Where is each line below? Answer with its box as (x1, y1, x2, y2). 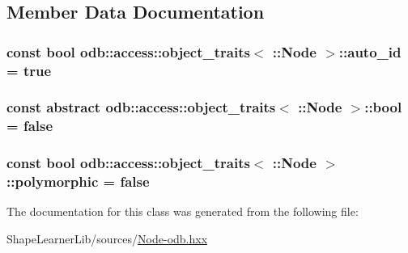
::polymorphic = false (6, 171, 150, 192)
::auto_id (338, 41, 402, 61)
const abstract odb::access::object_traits (6, 97, 276, 117)
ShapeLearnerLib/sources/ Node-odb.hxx (6, 230, 208, 247)
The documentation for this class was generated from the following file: (6, 203, 359, 220)
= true (6, 60, 52, 80)
